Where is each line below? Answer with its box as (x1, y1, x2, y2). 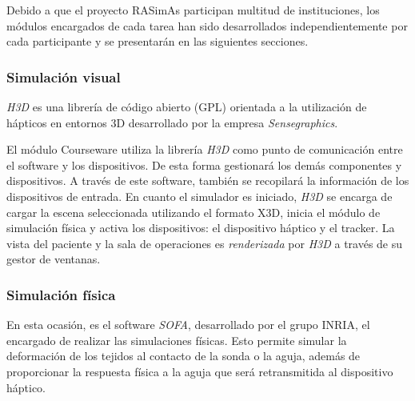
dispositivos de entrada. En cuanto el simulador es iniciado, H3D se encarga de (6, 187, 393, 204)
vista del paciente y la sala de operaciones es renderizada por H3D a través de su (6, 235, 403, 251)
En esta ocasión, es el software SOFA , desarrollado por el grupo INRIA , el (6, 316, 370, 333)
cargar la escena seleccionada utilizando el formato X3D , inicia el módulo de (6, 203, 381, 220)
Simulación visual (6, 66, 121, 86)
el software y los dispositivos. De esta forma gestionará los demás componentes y (6, 156, 402, 173)
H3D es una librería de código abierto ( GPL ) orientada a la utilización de (6, 98, 367, 114)
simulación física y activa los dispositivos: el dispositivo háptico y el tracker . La (6, 219, 395, 236)
